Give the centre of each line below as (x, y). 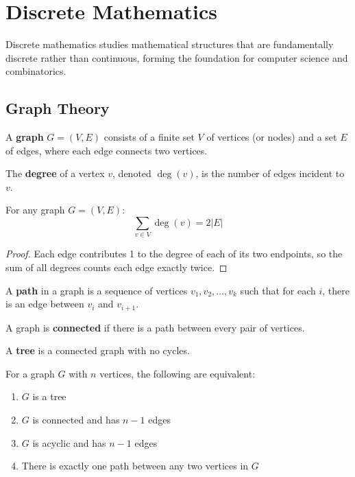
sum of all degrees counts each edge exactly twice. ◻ (117, 267)
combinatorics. (36, 71)
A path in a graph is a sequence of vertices (97, 290)
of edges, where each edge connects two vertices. (107, 150)
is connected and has (76, 420)
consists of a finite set (149, 137)
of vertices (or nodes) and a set (272, 137)
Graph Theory (58, 108)
